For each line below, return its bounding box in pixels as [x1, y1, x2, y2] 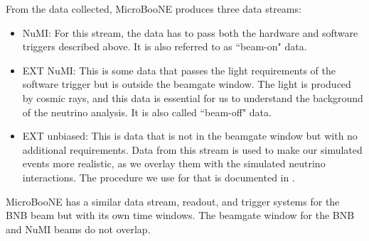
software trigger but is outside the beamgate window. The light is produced [22, 77, 351, 91]
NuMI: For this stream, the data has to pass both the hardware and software [22, 25, 358, 40]
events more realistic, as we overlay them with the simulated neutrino [22, 156, 326, 171]
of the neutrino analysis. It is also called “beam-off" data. [22, 104, 272, 119]
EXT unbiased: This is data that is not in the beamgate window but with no [22, 128, 358, 143]
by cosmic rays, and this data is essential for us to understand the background [22, 90, 363, 105]
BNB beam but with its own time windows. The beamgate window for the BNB [6, 208, 355, 223]
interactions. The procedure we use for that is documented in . [22, 169, 295, 184]
